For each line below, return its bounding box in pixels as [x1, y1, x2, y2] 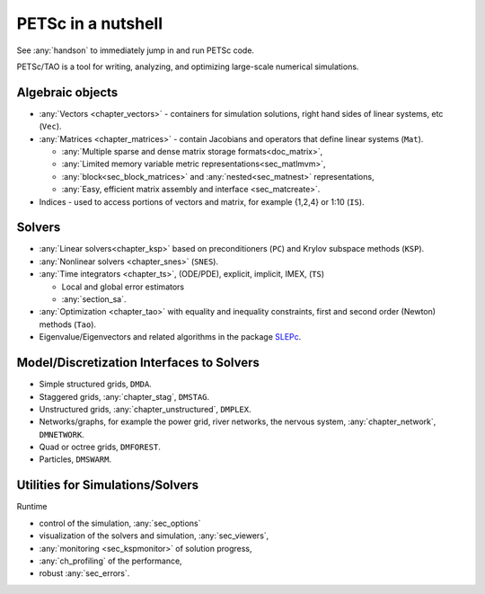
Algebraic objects [16, 84, 119, 100]
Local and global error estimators [61, 281, 184, 292]
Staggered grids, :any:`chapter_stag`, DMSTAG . [39, 391, 210, 402]
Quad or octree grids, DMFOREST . [39, 441, 162, 453]
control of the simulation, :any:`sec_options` [39, 518, 201, 528]
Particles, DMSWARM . [39, 454, 112, 465]
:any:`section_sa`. [61, 294, 127, 305]
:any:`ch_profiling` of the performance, [39, 555, 183, 566]
